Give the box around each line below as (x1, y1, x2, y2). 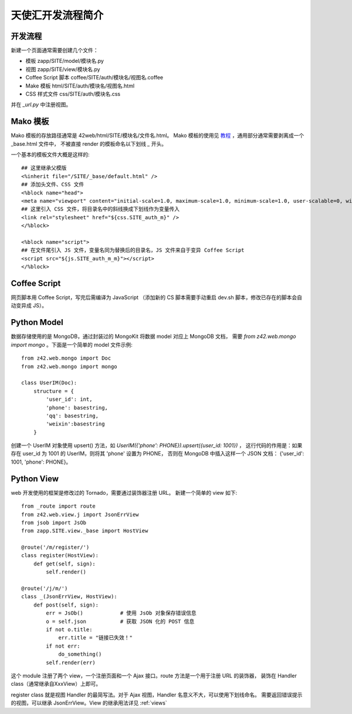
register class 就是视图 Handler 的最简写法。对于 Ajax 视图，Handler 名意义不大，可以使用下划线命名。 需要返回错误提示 (11, 691, 303, 698)
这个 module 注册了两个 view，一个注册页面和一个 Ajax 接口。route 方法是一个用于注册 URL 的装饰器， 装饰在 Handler (11, 672, 297, 679)
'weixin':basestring (46, 421, 105, 427)
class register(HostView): (21, 552, 99, 559)
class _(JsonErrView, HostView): (21, 594, 117, 600)
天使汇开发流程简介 (11, 9, 104, 22)
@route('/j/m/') (21, 585, 68, 592)
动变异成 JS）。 (11, 302, 47, 309)
